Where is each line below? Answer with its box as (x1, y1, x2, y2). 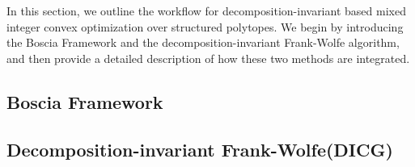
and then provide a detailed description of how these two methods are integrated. (6, 49, 410, 66)
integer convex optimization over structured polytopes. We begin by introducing (6, 18, 404, 35)
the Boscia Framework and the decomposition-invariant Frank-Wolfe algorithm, (6, 34, 400, 51)
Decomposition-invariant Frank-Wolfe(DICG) (6, 136, 393, 161)
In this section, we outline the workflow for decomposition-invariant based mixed (6, 2, 406, 19)
